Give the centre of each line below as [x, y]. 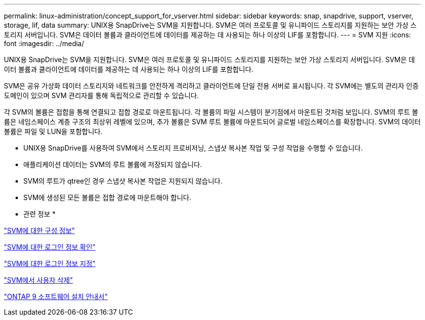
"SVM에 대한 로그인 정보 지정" [50, 263]
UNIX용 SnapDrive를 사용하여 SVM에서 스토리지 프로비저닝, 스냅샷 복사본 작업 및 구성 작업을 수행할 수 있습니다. [193, 148]
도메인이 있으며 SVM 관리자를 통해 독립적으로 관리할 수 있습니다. [101, 95]
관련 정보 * [40, 214]
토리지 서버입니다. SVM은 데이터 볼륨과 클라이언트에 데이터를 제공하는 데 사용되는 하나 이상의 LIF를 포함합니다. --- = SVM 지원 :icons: [207, 35]
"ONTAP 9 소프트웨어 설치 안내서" [56, 296]
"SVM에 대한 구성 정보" [40, 230]
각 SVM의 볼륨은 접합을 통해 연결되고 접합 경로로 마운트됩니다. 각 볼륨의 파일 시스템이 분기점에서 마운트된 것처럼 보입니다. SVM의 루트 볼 [211, 112]
